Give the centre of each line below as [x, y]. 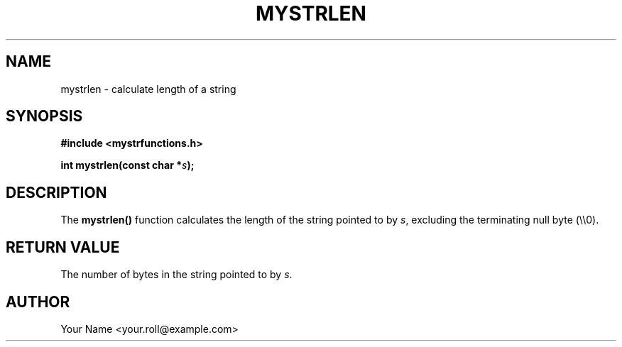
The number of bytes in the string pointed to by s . [176, 275]
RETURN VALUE [63, 247]
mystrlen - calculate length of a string [148, 89]
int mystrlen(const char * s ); [127, 165]
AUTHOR [38, 302]
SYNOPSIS [44, 116]
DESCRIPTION [56, 192]
